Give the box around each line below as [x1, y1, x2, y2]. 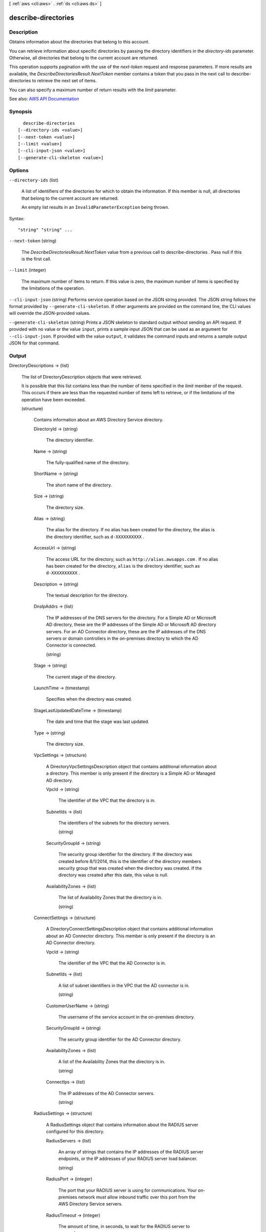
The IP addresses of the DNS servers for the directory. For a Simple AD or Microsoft [46, 615, 216, 620]
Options [9, 167, 29, 173]
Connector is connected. [46, 642, 97, 648]
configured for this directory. [46, 1129, 104, 1134]
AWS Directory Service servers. [58, 1201, 123, 1207]
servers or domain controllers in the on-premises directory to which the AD [46, 636, 199, 642]
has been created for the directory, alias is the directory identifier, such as [46, 563, 200, 569]
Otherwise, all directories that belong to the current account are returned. [9, 55, 159, 61]
